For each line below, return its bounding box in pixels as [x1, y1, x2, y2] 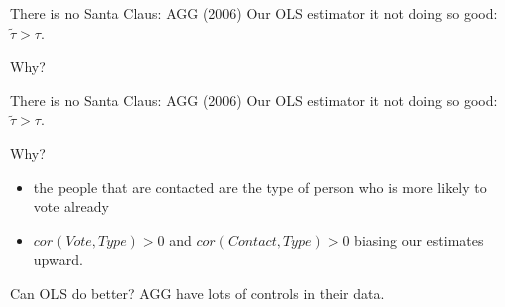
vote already [33, 196, 109, 217]
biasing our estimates [354, 229, 484, 250]
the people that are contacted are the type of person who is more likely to [33, 176, 487, 197]
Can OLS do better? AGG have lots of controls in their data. [10, 282, 385, 303]
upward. [33, 249, 83, 270]
